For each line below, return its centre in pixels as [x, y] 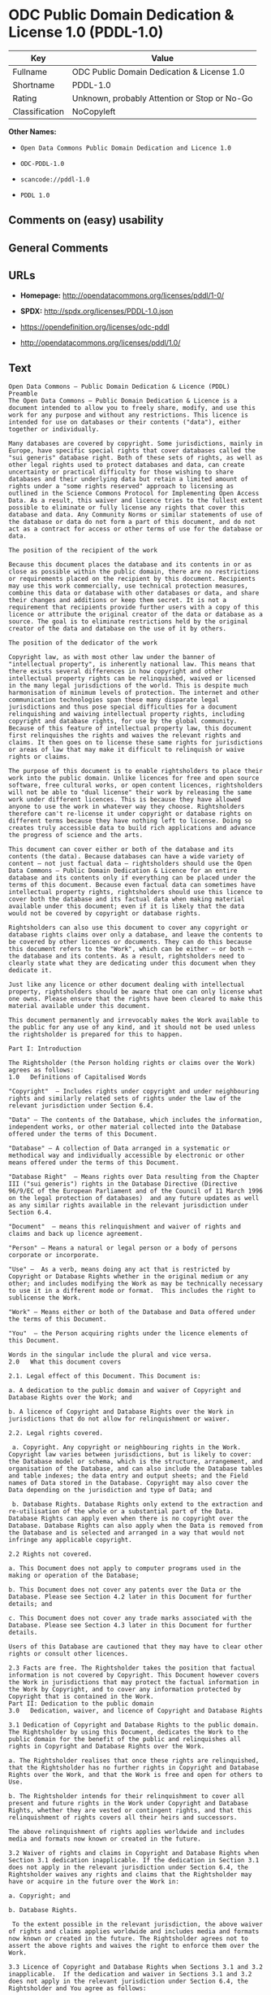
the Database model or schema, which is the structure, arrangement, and [136, 1462]
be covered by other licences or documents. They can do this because [130, 942]
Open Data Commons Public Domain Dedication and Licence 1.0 [126, 148]
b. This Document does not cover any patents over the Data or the [125, 1590]
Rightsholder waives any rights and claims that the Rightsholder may [130, 1875]
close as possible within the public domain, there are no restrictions [134, 572]
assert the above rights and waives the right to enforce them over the [134, 1946]
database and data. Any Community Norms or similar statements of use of [136, 515]
